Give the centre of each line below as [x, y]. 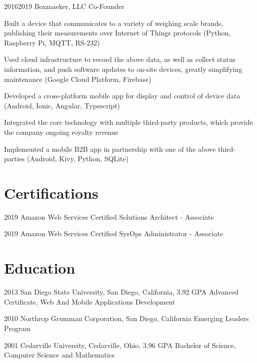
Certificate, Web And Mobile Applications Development [90, 301]
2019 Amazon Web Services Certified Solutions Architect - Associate [109, 216]
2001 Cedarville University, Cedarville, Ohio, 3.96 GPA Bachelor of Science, [120, 345]
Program [17, 328]
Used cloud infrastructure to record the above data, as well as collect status [120, 59]
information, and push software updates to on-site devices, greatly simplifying [123, 69]
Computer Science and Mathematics [59, 355]
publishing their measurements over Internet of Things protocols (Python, [117, 33]
